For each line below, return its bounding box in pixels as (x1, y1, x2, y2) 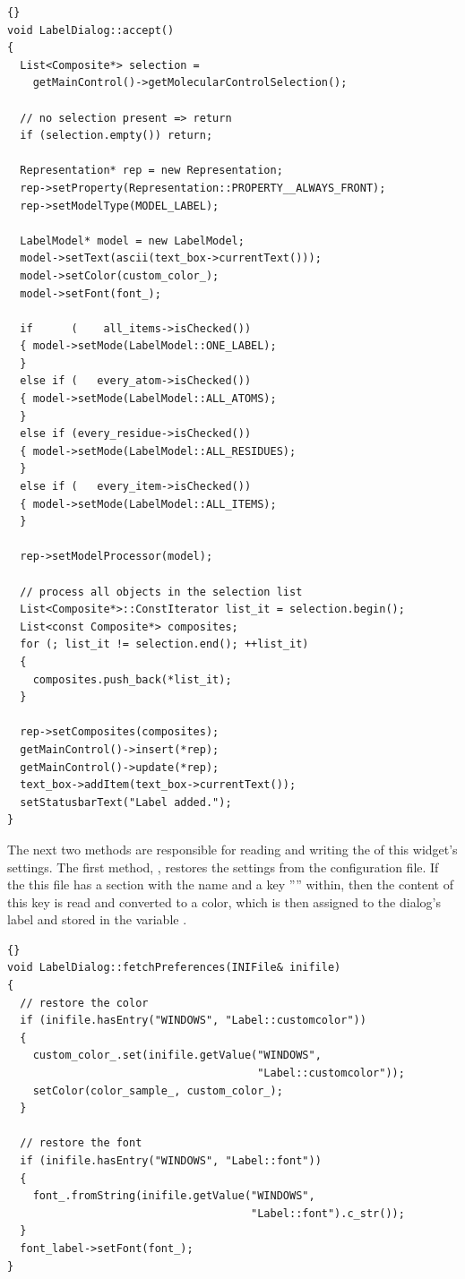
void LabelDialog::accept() (7, 23, 175, 37)
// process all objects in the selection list (20, 585, 303, 598)
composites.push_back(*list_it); (32, 673, 232, 686)
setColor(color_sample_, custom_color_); (32, 1084, 283, 1097)
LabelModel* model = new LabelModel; (20, 234, 245, 247)
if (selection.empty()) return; (20, 129, 213, 142)
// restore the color (20, 996, 149, 1009)
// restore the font (20, 1137, 142, 1150)
